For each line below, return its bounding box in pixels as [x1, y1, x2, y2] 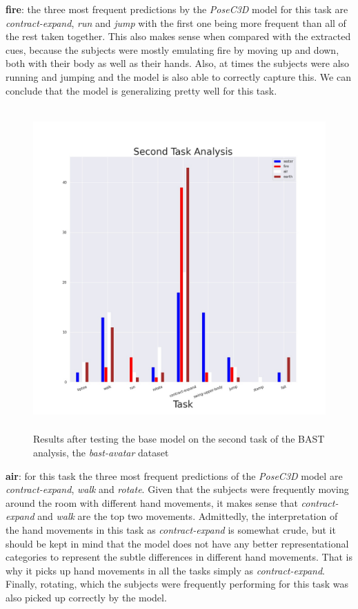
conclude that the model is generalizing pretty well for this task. [6, 83, 277, 97]
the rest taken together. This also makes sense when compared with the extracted [6, 29, 351, 43]
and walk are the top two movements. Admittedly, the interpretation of [37, 509, 338, 523]
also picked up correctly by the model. [6, 590, 167, 604]
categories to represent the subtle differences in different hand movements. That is [6, 550, 353, 564]
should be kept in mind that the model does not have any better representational [6, 536, 349, 550]
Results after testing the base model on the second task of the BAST [33, 432, 325, 446]
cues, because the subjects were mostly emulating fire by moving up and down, [6, 42, 339, 57]
